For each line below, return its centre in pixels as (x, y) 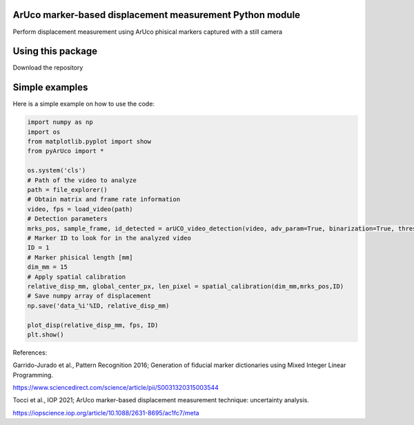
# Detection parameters (68, 219)
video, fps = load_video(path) (80, 209)
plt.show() (46, 334)
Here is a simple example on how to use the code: (84, 104)
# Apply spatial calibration (77, 277)
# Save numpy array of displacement (89, 296)
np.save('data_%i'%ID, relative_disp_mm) (98, 306)
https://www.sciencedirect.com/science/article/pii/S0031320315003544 (116, 388)
